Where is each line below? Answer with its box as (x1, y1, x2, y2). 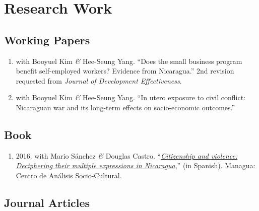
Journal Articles (4, 194, 90, 210)
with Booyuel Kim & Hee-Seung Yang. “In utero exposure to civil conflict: (16, 92, 246, 103)
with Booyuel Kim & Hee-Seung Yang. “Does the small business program (16, 55, 242, 66)
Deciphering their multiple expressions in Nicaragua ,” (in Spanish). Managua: (16, 160, 255, 171)
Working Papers (4, 32, 90, 47)
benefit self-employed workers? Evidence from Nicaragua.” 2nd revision (16, 65, 234, 76)
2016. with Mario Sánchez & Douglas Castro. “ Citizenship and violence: (16, 150, 238, 161)
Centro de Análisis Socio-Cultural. (16, 170, 122, 180)
